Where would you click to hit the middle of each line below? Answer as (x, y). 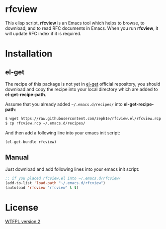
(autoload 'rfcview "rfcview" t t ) (42, 188)
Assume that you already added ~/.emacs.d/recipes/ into (64, 104)
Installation (29, 54)
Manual (17, 157)
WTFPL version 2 (23, 221)
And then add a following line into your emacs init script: (63, 132)
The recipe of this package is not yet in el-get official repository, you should (83, 84)
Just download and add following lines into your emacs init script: (72, 169)
